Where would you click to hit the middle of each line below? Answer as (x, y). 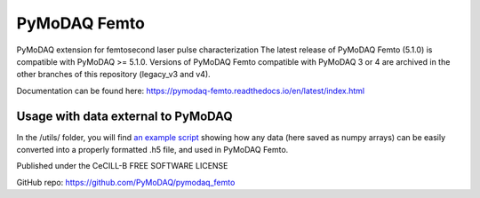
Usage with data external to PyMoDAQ (124, 116)
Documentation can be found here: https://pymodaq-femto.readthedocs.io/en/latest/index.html (190, 91)
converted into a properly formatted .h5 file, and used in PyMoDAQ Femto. (152, 150)
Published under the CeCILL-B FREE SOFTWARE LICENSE (122, 166)
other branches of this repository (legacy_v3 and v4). (113, 75)
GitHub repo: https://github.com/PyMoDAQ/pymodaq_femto (126, 182)
